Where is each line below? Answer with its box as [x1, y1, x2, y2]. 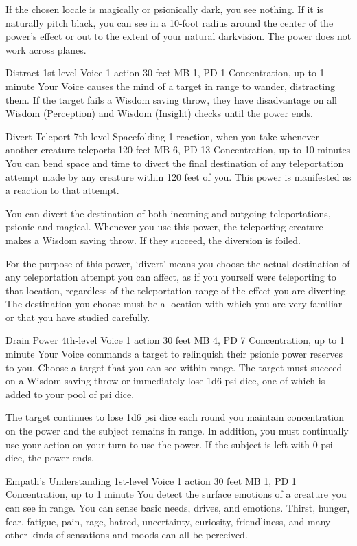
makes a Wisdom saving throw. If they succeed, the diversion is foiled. [5, 232, 301, 247]
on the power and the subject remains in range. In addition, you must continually [5, 424, 349, 438]
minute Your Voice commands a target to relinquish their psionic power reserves [5, 347, 343, 361]
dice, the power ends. [5, 450, 94, 465]
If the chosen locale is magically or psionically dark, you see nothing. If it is [5, 2, 323, 16]
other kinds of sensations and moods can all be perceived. [5, 527, 248, 542]
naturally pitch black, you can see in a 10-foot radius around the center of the [5, 15, 334, 30]
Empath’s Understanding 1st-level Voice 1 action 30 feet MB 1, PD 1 [5, 473, 297, 488]
